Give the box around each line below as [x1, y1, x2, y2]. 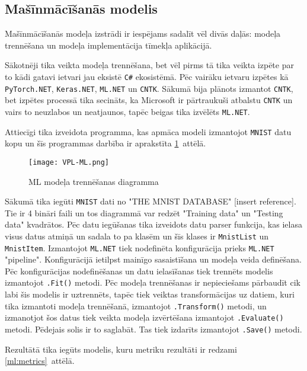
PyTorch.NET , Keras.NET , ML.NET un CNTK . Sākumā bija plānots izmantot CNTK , [5, 82, 293, 94]
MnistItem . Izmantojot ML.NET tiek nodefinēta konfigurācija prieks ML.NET [5, 241, 274, 254]
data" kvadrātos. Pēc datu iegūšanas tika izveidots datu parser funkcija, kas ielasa [5, 218, 302, 231]
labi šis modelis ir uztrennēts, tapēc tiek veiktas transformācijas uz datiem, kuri [5, 288, 295, 300]
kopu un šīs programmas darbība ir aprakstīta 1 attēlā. [5, 137, 206, 149]
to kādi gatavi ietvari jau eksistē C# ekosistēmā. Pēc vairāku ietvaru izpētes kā [5, 70, 289, 82]
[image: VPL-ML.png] [28, 158, 110, 167]
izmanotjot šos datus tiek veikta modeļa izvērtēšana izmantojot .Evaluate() [5, 311, 284, 324]
